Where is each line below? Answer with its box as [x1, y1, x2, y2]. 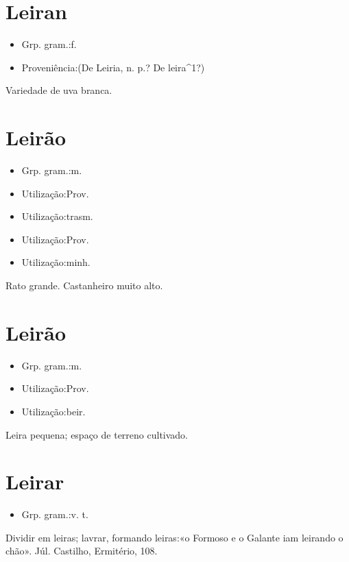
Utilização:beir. [21, 404, 86, 418]
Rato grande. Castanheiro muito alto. [5, 278, 163, 292]
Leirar [5, 467, 64, 496]
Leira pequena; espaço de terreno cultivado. [5, 427, 188, 441]
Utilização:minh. [21, 255, 91, 269]
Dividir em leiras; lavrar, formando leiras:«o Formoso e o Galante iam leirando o [5, 530, 344, 544]
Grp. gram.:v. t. [21, 507, 88, 522]
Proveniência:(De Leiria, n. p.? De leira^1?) [21, 60, 205, 74]
